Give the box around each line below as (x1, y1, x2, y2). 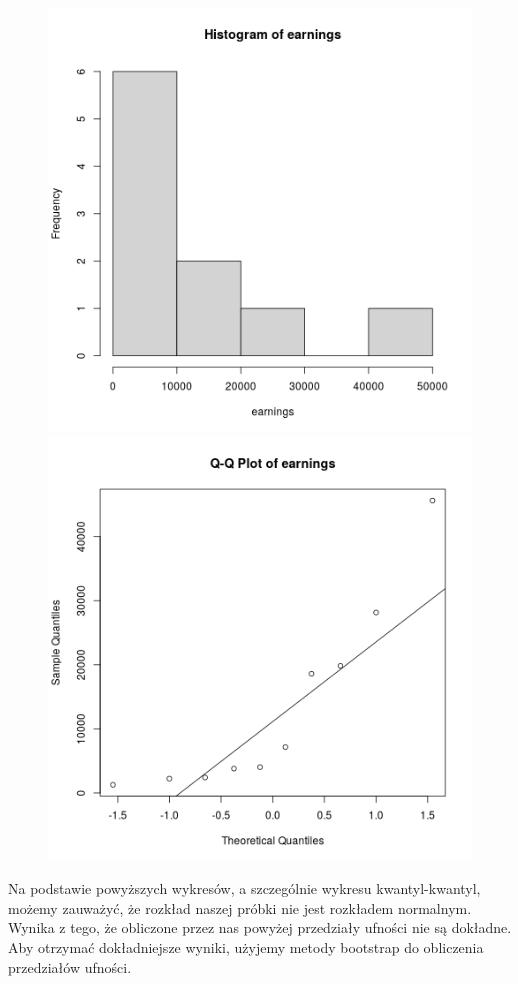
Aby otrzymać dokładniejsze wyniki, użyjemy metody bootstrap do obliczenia (8, 936, 484, 957)
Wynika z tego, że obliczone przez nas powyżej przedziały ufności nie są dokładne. (8, 917, 512, 938)
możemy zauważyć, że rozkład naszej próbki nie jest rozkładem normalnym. (8, 897, 472, 918)
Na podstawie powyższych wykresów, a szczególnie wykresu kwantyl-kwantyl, (8, 878, 481, 899)
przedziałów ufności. (8, 956, 132, 977)
